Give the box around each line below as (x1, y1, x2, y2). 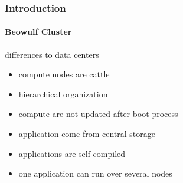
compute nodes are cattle (18, 68, 110, 80)
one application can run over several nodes (18, 167, 172, 179)
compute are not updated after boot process (18, 107, 178, 120)
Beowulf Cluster (5, 25, 72, 38)
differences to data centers (5, 48, 99, 60)
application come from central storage (18, 128, 155, 140)
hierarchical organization (18, 87, 108, 100)
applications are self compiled (18, 147, 126, 159)
